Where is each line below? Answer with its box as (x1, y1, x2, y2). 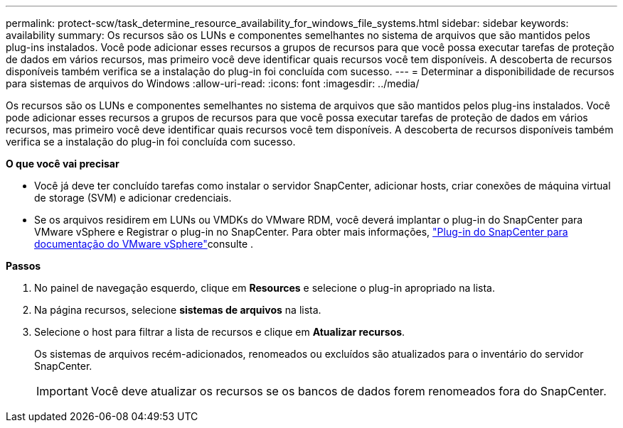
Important (36, 384, 88, 398)
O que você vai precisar (6, 158, 119, 170)
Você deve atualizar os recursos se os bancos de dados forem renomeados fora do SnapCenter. (90, 384, 607, 398)
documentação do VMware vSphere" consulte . (34, 238, 254, 250)
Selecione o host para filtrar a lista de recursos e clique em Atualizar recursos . (34, 326, 405, 338)
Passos (6, 260, 41, 272)
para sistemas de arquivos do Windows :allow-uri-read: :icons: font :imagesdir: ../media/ (6, 77, 420, 89)
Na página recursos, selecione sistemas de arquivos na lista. (34, 304, 321, 316)
